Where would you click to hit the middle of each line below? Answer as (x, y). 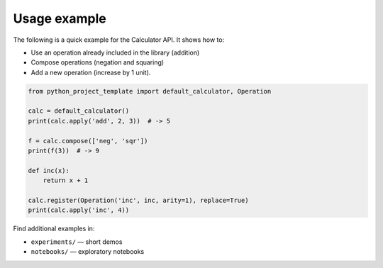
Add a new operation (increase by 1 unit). (91, 72)
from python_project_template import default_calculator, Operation (150, 91)
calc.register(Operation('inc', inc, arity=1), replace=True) (138, 200)
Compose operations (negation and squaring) (98, 62)
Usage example (60, 18)
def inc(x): (49, 171)
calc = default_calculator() (79, 111)
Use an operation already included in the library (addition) (115, 52)
